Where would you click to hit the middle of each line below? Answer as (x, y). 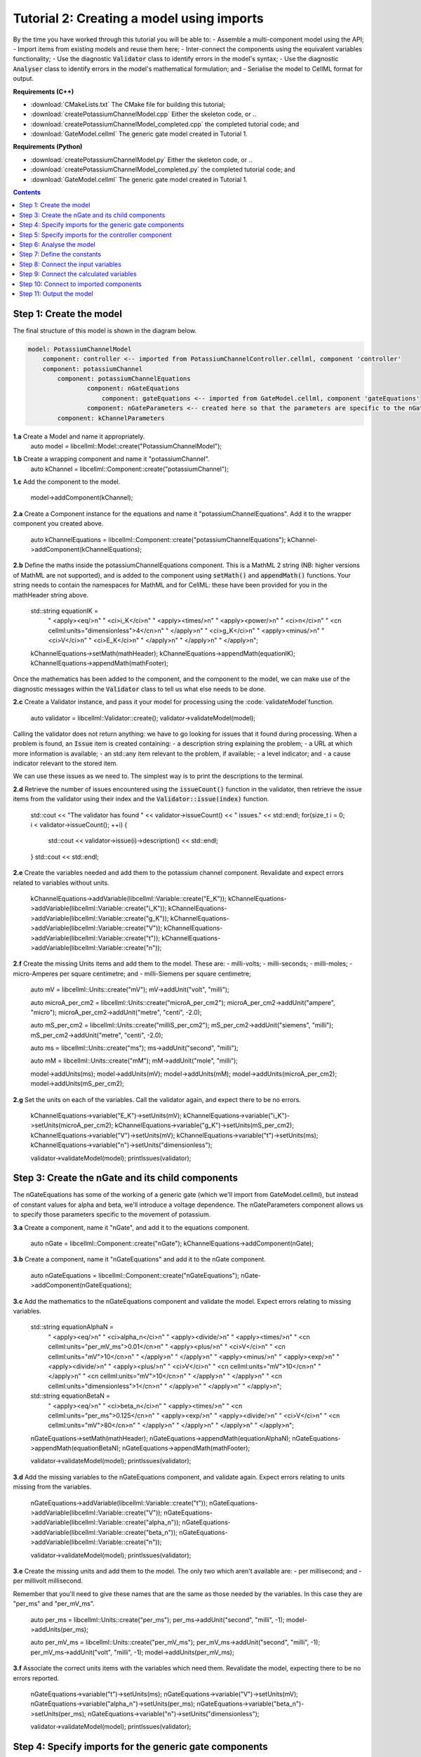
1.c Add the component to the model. (67, 482)
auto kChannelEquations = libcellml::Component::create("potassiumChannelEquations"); (158, 539)
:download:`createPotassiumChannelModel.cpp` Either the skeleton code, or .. (143, 114)
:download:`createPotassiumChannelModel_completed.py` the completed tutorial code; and (163, 169)
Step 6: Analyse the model (58, 244)
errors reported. (36, 1678)
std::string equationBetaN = (71, 1396)
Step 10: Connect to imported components (80, 284)
